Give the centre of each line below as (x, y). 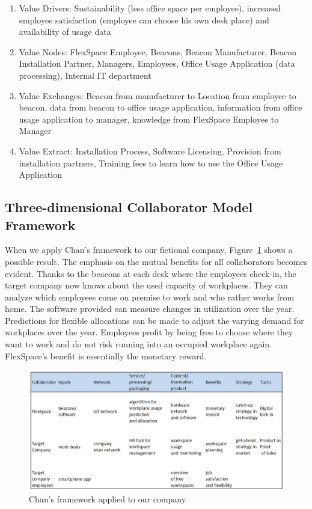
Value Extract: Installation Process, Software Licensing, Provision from (150, 151)
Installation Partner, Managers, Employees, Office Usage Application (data (157, 63)
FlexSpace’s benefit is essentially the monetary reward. (106, 355)
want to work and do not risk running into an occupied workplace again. (138, 344)
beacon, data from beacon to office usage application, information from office (161, 107)
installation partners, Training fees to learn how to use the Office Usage (151, 163)
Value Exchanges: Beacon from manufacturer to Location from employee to (158, 95)
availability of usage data (65, 32)
